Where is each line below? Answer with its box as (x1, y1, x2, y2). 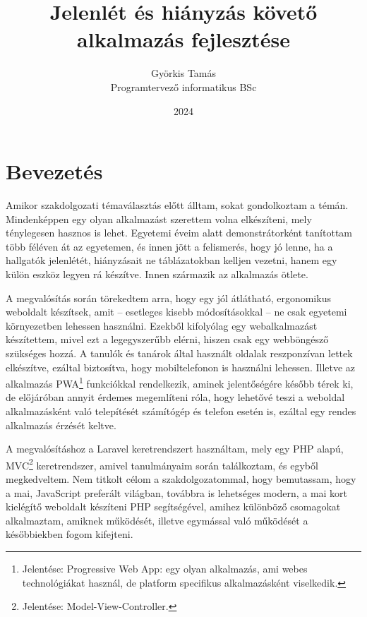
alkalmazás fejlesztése (77, 25, 290, 54)
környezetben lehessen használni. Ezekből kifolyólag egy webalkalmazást (6, 318, 318, 333)
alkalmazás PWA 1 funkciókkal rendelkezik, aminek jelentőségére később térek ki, (6, 374, 354, 390)
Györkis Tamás (150, 66, 217, 80)
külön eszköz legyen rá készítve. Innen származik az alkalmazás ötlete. (6, 267, 308, 281)
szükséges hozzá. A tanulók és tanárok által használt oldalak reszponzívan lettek (6, 345, 353, 360)
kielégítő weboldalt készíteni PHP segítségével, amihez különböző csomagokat (6, 499, 341, 514)
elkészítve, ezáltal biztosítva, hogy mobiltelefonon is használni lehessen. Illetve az (6, 359, 356, 374)
